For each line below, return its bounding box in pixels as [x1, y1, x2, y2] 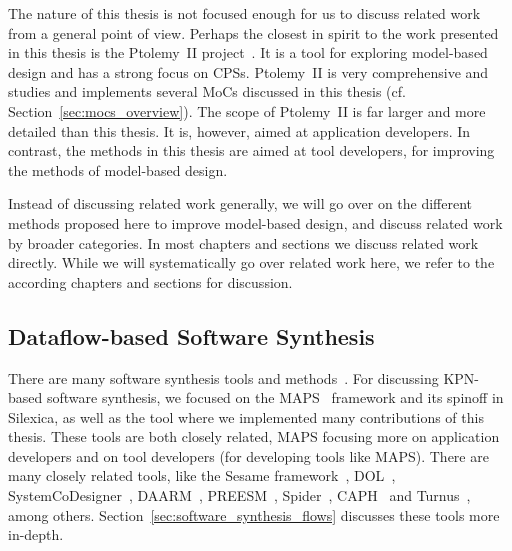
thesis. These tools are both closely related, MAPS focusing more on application [8, 426, 500, 447]
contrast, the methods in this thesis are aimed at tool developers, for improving [8, 140, 495, 161]
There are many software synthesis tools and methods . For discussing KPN [8, 367, 475, 388]
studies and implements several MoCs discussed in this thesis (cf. [8, 81, 406, 102]
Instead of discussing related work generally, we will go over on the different [8, 193, 473, 214]
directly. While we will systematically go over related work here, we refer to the [8, 252, 495, 273]
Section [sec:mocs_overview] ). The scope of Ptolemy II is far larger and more [8, 100, 486, 121]
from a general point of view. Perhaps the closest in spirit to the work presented [8, 22, 499, 43]
